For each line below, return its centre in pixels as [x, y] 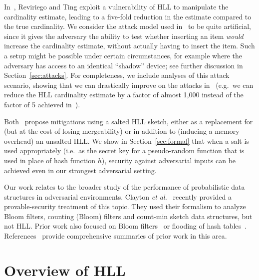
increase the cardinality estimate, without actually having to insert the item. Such [129, 46]
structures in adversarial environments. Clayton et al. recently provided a [118, 196]
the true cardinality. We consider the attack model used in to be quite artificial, [128, 26]
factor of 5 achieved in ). [42, 104]
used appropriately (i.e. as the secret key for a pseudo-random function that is [124, 150]
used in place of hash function [50, 160]
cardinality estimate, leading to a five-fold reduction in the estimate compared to [128, 16]
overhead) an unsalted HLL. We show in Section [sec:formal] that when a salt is [127, 140]
